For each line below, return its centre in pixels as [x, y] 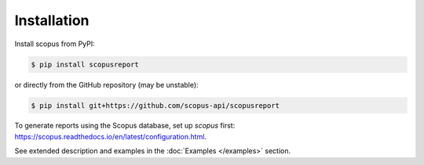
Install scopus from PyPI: [55, 44]
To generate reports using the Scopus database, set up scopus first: [125, 126]
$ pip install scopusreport [85, 64]
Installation [52, 20]
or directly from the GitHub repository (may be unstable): [107, 84]
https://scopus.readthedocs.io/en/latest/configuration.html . [111, 136]
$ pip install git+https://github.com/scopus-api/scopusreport [155, 105]
